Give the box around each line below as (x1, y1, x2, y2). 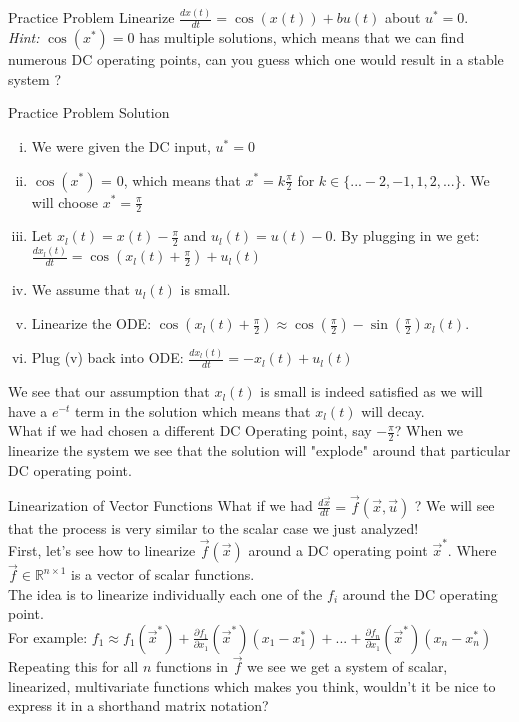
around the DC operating (342, 583, 498, 604)
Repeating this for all (8, 656, 139, 677)
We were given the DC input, (31, 135, 211, 156)
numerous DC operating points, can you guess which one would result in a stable (8, 49, 504, 70)
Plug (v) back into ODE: (31, 347, 184, 368)
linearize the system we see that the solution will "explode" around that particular (8, 440, 511, 461)
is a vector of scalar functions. (71, 564, 255, 585)
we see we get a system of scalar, (247, 656, 448, 677)
